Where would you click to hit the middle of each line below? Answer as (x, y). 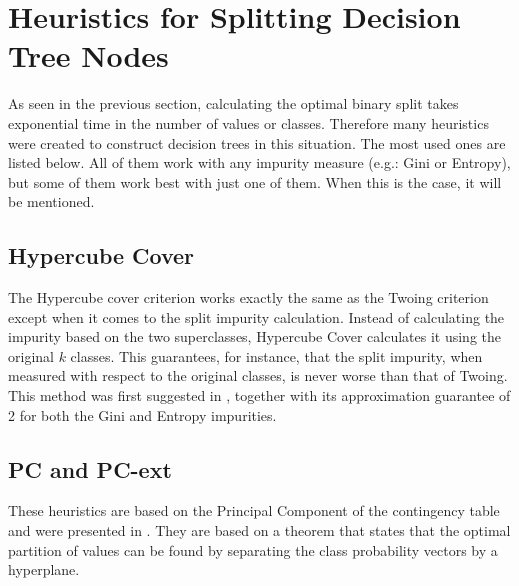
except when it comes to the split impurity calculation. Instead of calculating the (256, 316)
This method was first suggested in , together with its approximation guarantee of (259, 395)
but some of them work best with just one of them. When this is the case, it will (255, 181)
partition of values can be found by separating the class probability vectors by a (253, 549)
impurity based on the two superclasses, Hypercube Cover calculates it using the (254, 336)
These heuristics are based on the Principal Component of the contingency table (254, 510)
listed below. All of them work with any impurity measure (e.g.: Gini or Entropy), (259, 162)
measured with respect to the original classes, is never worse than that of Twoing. (258, 375)
